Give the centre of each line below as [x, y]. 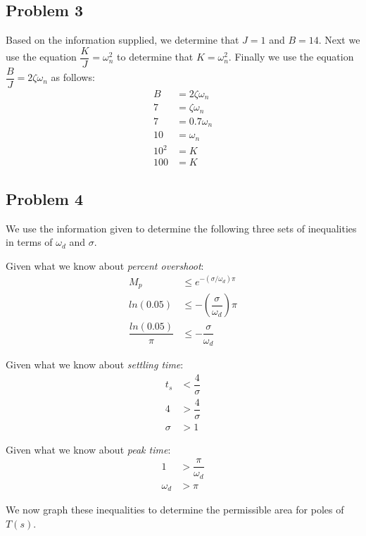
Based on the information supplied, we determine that [122, 40]
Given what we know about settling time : [95, 364]
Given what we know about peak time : [88, 449]
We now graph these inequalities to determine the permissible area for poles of [175, 510]
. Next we [339, 40]
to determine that [155, 57]
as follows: [73, 77]
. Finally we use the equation [291, 57]
